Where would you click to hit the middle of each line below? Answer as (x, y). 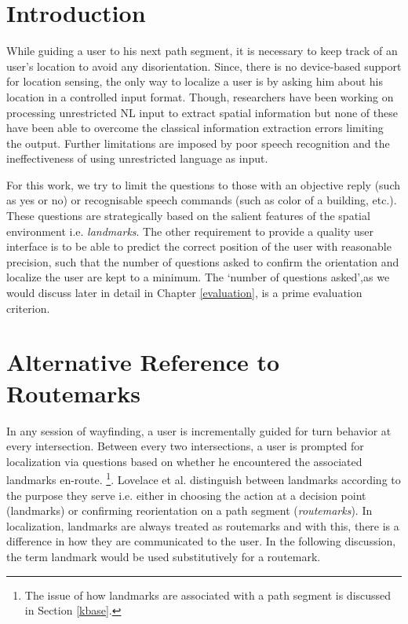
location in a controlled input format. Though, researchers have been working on (200, 96)
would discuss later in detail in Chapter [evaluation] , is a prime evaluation (184, 293)
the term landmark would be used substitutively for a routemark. (164, 556)
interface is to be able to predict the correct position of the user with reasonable (199, 246)
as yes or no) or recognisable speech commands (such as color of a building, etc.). (202, 200)
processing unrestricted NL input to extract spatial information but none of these (202, 112)
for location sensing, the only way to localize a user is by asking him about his (195, 81)
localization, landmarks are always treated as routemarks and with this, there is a (203, 525)
